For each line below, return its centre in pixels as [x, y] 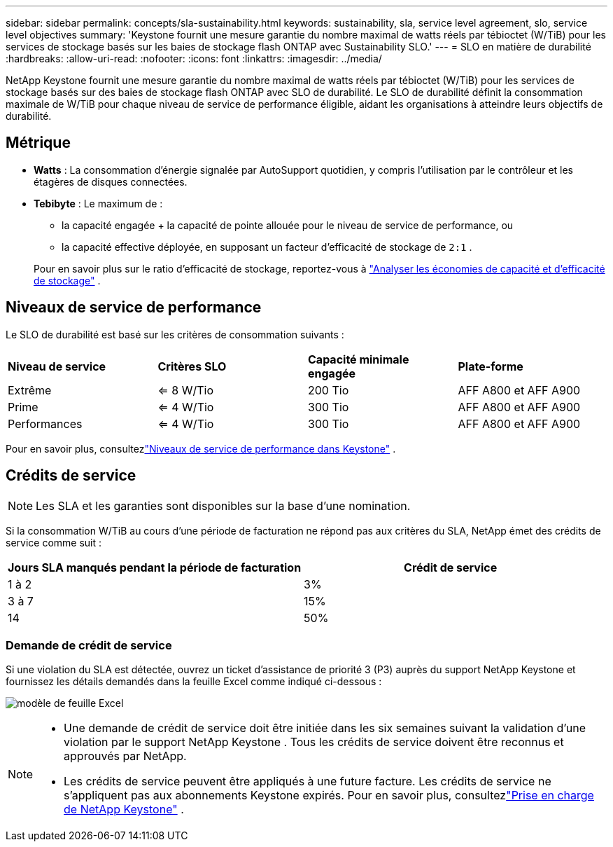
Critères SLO [192, 366]
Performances [45, 423]
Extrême [30, 390]
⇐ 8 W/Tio [185, 390]
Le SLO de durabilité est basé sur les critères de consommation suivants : [175, 334]
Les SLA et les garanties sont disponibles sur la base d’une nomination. [223, 505]
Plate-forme [491, 366]
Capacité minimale [359, 359]
